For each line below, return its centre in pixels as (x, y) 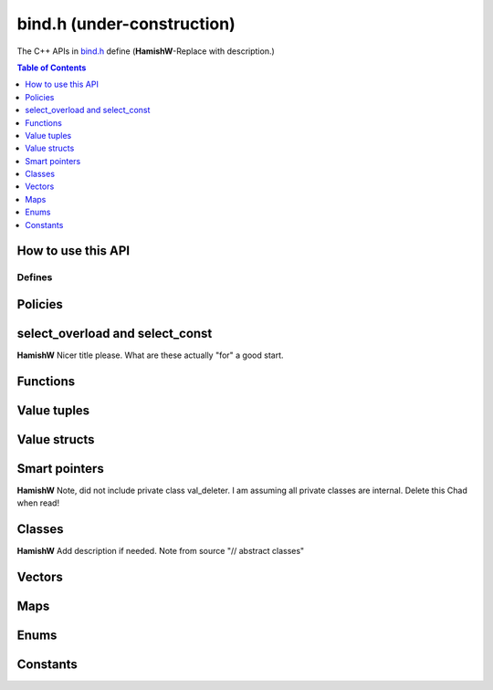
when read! (38, 503)
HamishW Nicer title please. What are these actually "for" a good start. (150, 355)
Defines (35, 277)
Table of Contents (52, 68)
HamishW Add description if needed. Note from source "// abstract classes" (161, 551)
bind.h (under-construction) (126, 24)
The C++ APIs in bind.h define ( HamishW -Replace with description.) (146, 51)
